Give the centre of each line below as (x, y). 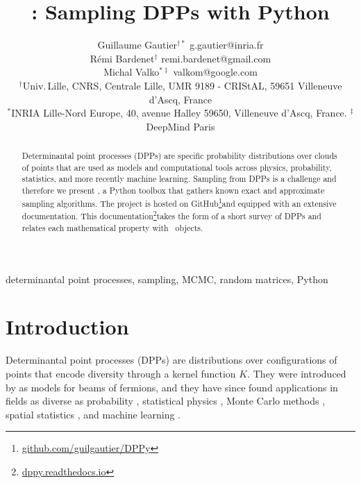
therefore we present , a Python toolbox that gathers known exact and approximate (173, 190)
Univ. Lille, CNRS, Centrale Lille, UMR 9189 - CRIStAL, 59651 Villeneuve (182, 85)
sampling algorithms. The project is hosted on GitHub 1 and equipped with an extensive (179, 202)
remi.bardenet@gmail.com (216, 58)
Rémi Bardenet (122, 58)
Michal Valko (132, 72)
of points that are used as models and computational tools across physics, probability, (177, 167)
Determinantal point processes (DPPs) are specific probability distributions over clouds (179, 156)
